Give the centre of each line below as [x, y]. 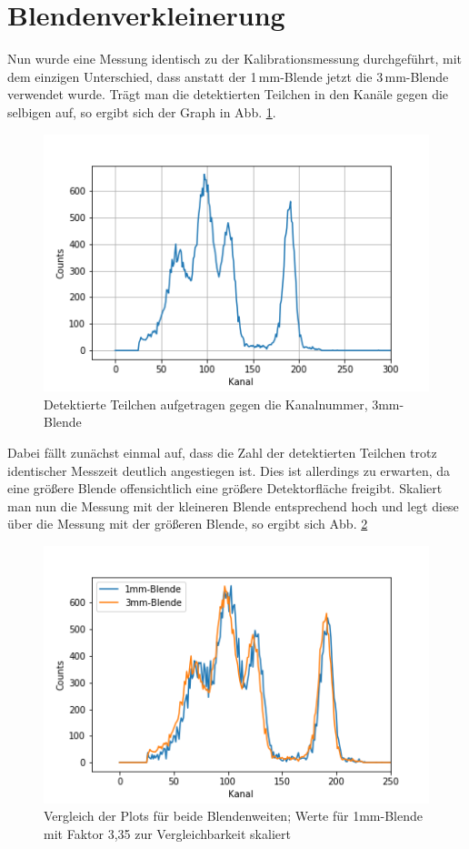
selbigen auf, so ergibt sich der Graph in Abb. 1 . [142, 111]
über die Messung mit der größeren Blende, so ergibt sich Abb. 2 [188, 524]
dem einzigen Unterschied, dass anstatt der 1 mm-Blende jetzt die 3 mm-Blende [228, 76]
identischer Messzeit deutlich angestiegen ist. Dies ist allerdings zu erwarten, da [229, 470]
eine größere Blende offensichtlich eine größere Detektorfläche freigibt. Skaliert [225, 488]
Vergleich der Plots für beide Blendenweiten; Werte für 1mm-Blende [233, 816]
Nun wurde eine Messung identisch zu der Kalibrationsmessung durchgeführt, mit [235, 59]
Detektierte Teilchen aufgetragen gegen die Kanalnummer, [206, 404]
